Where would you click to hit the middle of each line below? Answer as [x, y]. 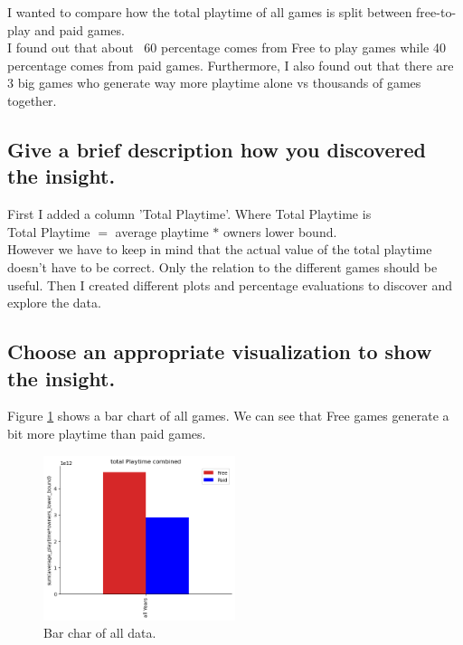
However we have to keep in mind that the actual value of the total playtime [220, 249]
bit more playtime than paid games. [107, 433]
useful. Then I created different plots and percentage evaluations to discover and [230, 285]
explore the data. [54, 303]
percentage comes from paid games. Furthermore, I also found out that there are [231, 65]
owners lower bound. [280, 231]
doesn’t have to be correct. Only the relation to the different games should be [222, 266]
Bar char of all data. [100, 633]
